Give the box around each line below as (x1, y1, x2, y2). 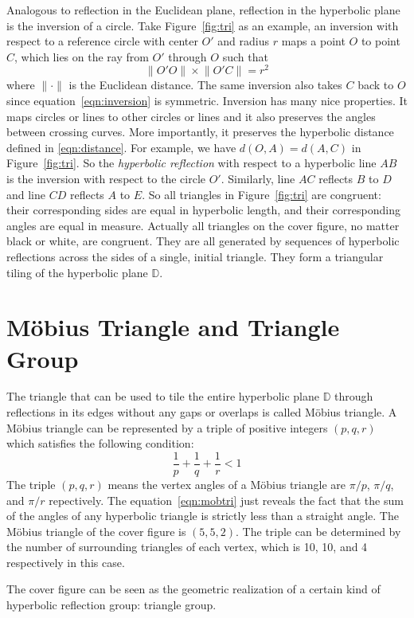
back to (357, 76, 394, 93)
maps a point (281, 33, 346, 49)
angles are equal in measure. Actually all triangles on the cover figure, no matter (6, 217, 400, 233)
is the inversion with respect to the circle (6, 170, 205, 187)
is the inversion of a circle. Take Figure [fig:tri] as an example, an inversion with (6, 17, 399, 33)
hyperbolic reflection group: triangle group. (6, 596, 217, 613)
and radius (217, 33, 270, 49)
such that (222, 48, 268, 65)
